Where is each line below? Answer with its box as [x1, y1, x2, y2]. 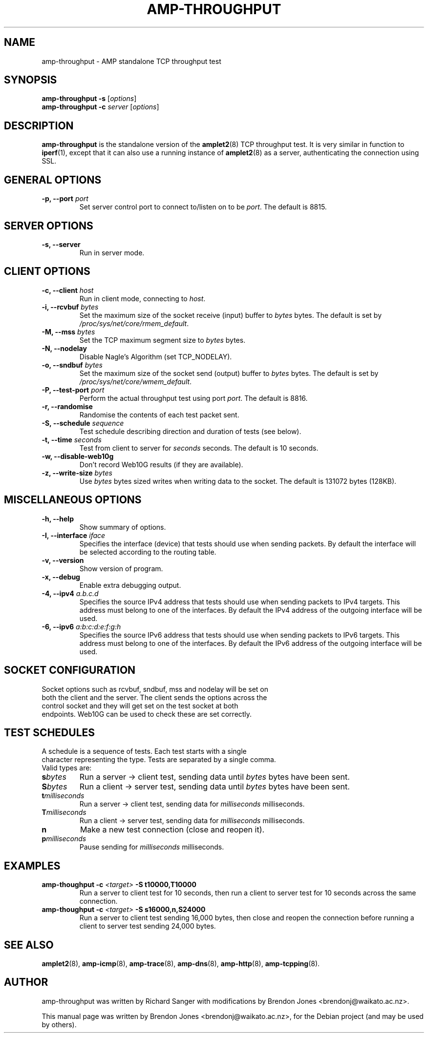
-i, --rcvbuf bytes [42, 302, 99, 311]
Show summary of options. [79, 522, 166, 531]
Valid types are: [42, 764, 92, 772]
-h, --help [42, 514, 74, 523]
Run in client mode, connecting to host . [79, 294, 206, 303]
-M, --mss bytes [42, 327, 95, 336]
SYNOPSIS [4, 74, 57, 86]
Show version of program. [79, 564, 163, 573]
